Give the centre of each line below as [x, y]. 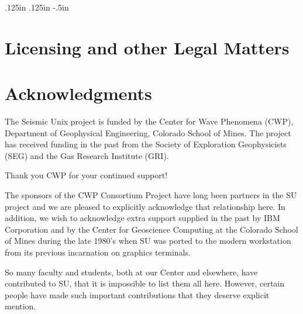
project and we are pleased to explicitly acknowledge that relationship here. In [145, 206]
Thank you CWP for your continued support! [86, 175]
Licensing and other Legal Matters [147, 47]
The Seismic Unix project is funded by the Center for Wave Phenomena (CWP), [149, 121]
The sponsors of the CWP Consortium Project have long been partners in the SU [151, 195]
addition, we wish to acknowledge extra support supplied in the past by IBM [142, 218]
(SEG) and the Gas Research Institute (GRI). [87, 155]
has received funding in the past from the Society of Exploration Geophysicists [146, 144]
